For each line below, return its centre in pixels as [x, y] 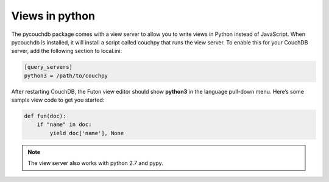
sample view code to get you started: [58, 100]
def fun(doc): [45, 116]
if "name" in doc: [64, 124]
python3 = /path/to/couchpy [66, 75]
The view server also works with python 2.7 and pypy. [96, 163]
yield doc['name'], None [87, 133]
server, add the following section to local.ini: [66, 51]
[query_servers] [48, 67]
